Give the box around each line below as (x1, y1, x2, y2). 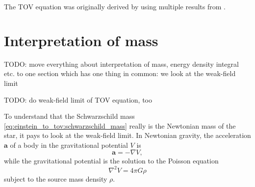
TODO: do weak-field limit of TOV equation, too (4, 94, 152, 105)
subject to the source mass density (4, 173, 107, 184)
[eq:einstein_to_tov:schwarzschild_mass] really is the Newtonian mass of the (4, 120, 236, 131)
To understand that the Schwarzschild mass (4, 111, 135, 121)
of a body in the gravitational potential (10, 139, 128, 150)
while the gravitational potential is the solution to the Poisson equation (4, 156, 219, 166)
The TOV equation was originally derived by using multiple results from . (4, 1, 226, 11)
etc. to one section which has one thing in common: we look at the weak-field (4, 68, 236, 79)
